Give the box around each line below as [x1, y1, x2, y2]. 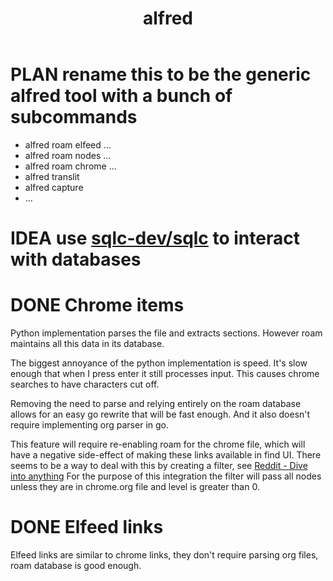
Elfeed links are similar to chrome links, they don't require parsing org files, [10, 549, 319, 561]
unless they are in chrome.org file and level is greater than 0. [10, 481, 260, 493]
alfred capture [24, 181, 84, 193]
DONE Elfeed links [10, 516, 164, 539]
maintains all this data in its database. [10, 338, 165, 350]
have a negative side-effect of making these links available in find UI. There [10, 449, 322, 461]
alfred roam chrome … [24, 160, 117, 172]
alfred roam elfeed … [24, 138, 112, 151]
